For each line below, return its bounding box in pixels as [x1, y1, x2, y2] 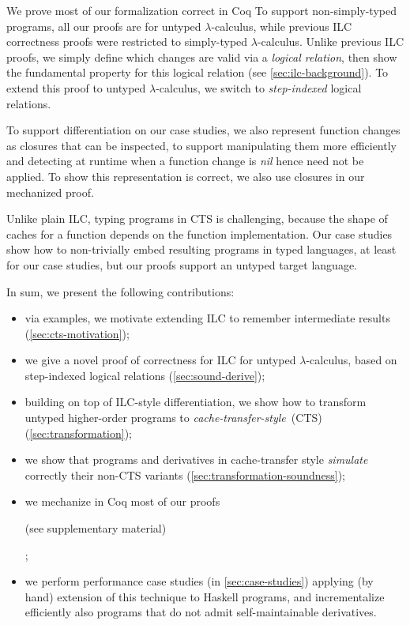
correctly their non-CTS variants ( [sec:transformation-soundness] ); [24, 466, 345, 483]
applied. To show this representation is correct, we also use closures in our [6, 168, 365, 184]
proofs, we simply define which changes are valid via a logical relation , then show [6, 48, 397, 65]
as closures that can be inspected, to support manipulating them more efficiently [6, 137, 397, 153]
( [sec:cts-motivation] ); [24, 325, 130, 341]
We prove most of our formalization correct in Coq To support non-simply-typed [6, 2, 397, 18]
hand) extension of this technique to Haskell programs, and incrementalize [24, 588, 385, 604]
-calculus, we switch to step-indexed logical [156, 79, 362, 96]
